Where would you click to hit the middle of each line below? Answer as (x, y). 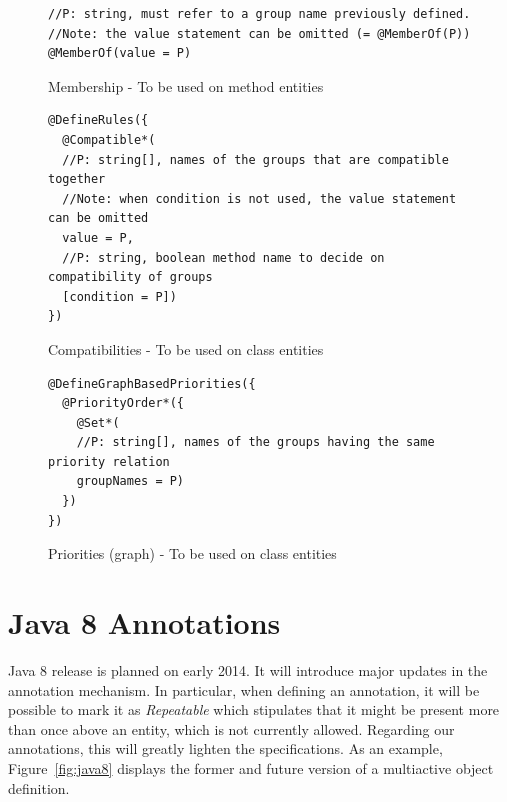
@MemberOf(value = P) (120, 53)
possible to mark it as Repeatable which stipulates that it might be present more (254, 709)
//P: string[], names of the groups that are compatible (255, 159)
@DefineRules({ (98, 120)
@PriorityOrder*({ (123, 403)
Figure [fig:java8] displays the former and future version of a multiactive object (251, 767)
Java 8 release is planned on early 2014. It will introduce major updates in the (248, 669)
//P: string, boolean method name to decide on (223, 257)
